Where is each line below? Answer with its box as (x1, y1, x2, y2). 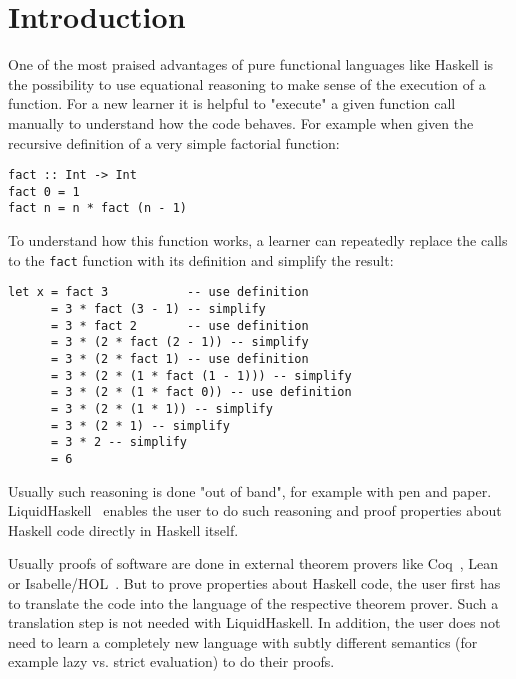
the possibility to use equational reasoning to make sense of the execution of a (8, 73, 486, 94)
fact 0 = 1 (8, 184, 80, 199)
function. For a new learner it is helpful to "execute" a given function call (8, 93, 456, 114)
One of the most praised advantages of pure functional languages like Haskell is (8, 54, 494, 75)
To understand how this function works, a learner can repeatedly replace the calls (8, 230, 508, 251)
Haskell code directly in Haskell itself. (8, 519, 239, 540)
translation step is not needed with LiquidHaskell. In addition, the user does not (8, 612, 501, 633)
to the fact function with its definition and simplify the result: (8, 249, 394, 270)
